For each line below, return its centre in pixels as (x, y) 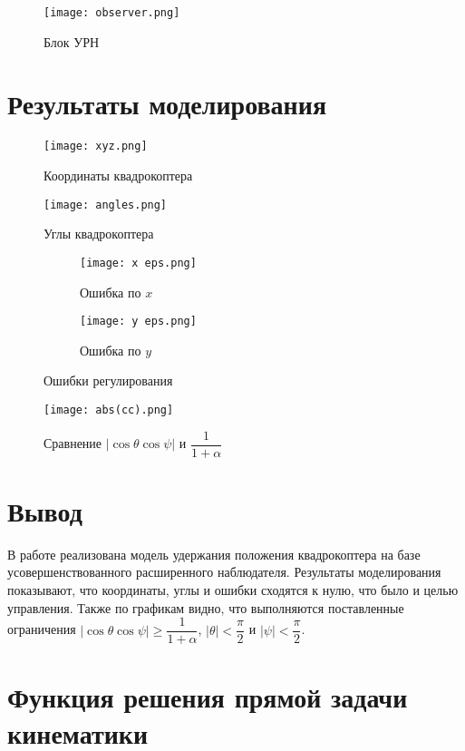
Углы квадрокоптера (99, 234)
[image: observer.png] (112, 13)
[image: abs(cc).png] (109, 410)
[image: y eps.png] (138, 322)
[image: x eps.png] (138, 263)
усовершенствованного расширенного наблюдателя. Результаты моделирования (224, 572)
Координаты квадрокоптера (118, 176)
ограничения (42, 629)
